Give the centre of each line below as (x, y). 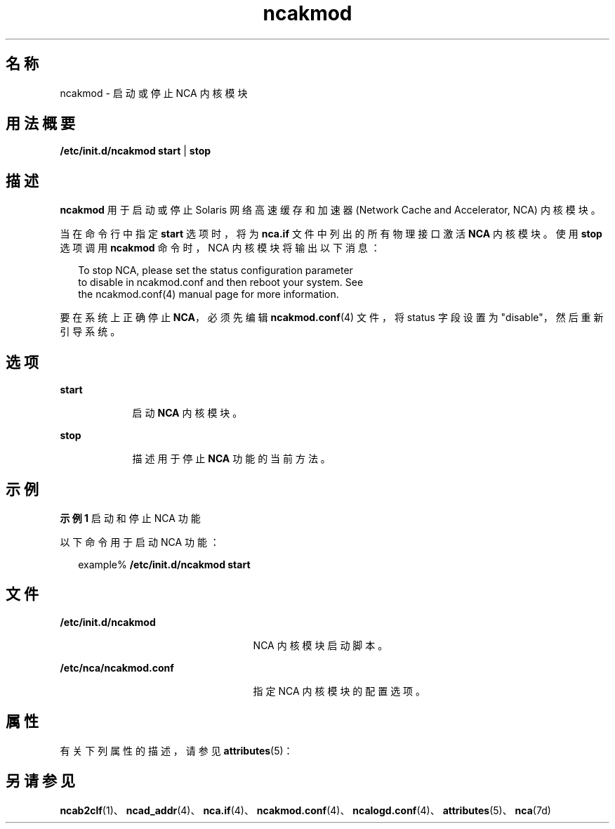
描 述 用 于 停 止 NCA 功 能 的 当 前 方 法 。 (231, 459)
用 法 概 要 (40, 124)
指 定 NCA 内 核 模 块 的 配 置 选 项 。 (339, 691)
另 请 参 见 (40, 781)
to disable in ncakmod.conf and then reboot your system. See (221, 282)
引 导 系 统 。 (90, 332)
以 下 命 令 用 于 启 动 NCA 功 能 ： (140, 542)
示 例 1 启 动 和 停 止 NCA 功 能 (130, 518)
